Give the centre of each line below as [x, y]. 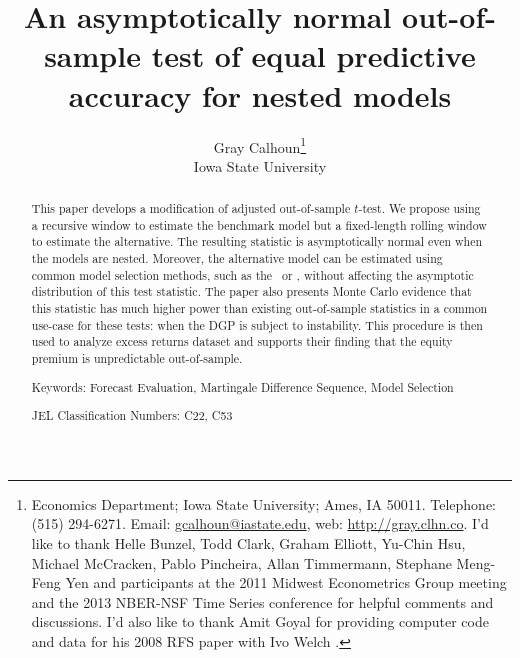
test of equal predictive [313, 55]
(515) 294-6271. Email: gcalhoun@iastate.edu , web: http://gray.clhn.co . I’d [260, 523]
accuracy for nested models [260, 94]
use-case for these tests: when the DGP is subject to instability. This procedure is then [257, 324]
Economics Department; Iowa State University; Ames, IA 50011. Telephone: [264, 503]
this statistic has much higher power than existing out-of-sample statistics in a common [259, 308]
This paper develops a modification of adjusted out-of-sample [191, 208]
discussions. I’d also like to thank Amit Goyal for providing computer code [260, 621]
